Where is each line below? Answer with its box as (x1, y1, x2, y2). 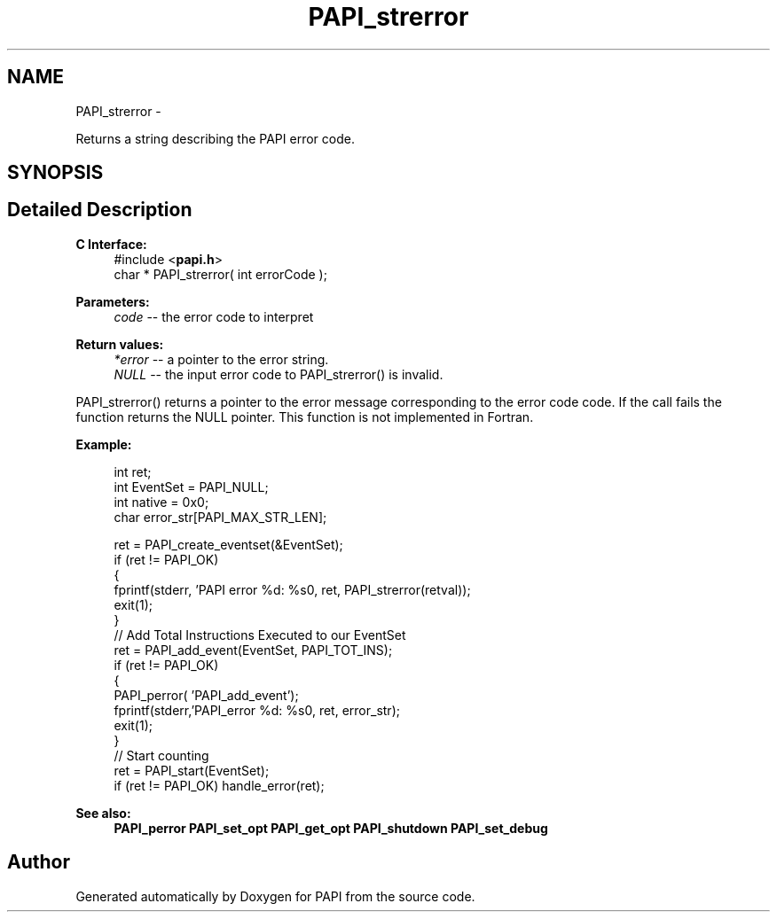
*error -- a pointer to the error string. (114, 351, 329, 367)
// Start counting (114, 747, 209, 763)
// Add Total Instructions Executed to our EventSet (114, 627, 406, 643)
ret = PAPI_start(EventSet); (114, 762, 270, 778)
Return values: (75, 336, 164, 352)
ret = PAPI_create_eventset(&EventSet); (114, 536, 343, 552)
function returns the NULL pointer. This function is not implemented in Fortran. (75, 409, 534, 424)
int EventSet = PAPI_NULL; (114, 479, 269, 495)
